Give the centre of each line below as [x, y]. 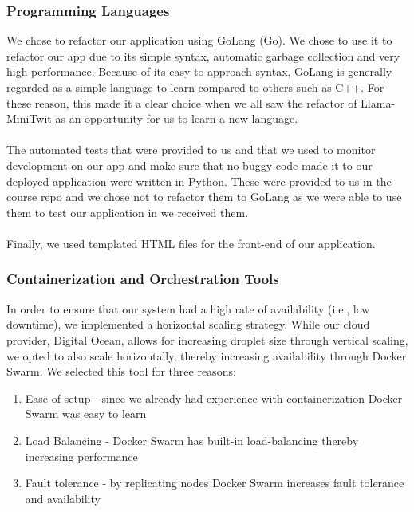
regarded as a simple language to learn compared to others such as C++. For [195, 87]
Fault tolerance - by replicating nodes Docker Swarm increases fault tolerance [215, 483]
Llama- [378, 102]
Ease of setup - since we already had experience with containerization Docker [214, 398]
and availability [63, 498]
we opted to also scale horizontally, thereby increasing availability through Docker [207, 355]
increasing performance [81, 456]
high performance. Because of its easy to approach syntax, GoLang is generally [199, 71]
